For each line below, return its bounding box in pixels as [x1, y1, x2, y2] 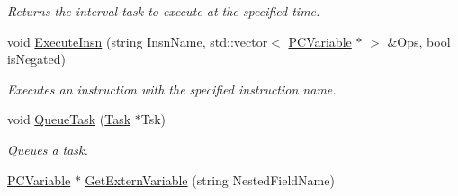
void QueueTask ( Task [7, 110, 131, 129]
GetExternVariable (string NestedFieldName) [85, 170, 335, 189]
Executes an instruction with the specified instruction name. [7, 79, 337, 98]
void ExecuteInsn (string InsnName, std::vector [7, 31, 268, 50]
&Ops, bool [387, 31, 451, 50]
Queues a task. [7, 139, 88, 158]
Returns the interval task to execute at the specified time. [7, 2, 320, 20]
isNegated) [7, 49, 67, 68]
